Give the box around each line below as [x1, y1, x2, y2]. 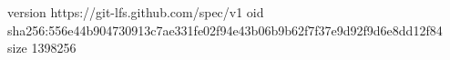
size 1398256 [7, 38, 77, 57]
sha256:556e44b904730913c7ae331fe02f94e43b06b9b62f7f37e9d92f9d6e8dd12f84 [7, 20, 443, 39]
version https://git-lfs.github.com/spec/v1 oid [7, 3, 264, 21]
